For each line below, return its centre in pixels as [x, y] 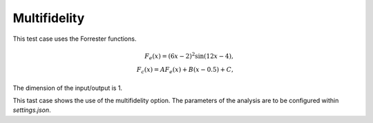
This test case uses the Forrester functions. [75, 39]
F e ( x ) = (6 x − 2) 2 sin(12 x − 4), [189, 56]
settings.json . [32, 110]
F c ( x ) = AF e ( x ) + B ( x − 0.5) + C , [185, 70]
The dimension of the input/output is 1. [68, 88]
